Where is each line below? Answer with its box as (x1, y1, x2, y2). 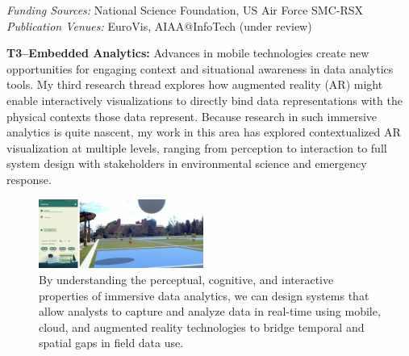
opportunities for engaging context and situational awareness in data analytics (6, 60, 394, 77)
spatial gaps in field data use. (39, 334, 184, 351)
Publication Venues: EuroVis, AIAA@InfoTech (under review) (6, 17, 312, 34)
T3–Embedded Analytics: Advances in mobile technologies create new (6, 44, 369, 61)
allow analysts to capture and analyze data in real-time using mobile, (39, 303, 381, 320)
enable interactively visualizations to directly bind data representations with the (6, 91, 403, 108)
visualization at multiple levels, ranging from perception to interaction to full (6, 139, 387, 156)
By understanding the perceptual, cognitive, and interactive (39, 270, 334, 287)
